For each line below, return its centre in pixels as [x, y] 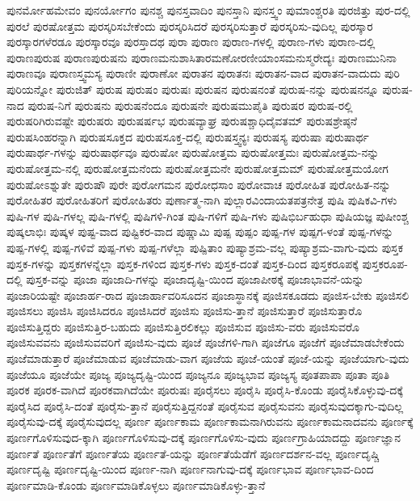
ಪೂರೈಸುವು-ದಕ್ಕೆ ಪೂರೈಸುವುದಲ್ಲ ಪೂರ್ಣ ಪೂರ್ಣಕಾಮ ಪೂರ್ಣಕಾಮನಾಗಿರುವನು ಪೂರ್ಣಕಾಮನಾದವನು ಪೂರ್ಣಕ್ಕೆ [210, 421]
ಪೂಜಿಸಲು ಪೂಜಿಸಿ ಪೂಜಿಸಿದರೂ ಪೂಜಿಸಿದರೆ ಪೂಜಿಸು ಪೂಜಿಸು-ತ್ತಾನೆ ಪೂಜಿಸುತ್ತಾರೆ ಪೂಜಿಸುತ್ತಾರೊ [185, 311]
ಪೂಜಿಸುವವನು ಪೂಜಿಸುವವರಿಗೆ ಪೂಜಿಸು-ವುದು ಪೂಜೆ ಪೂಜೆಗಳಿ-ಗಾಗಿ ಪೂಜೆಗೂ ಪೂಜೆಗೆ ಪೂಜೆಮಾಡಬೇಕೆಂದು [206, 342]
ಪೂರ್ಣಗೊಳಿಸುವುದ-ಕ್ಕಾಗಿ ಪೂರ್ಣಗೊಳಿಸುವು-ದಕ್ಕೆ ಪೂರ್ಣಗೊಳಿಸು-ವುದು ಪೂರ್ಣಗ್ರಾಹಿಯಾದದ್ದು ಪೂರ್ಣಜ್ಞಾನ [204, 438]
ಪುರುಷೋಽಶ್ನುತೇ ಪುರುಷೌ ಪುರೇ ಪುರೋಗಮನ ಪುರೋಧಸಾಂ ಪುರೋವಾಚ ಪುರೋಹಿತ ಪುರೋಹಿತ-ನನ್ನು [199, 184]
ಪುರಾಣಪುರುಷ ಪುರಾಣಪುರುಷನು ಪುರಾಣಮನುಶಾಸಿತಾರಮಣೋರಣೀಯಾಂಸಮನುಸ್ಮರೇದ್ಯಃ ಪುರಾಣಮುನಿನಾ [202, 57]
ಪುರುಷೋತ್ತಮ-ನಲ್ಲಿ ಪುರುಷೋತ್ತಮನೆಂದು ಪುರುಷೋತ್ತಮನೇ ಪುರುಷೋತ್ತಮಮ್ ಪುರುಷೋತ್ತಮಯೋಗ [197, 168]
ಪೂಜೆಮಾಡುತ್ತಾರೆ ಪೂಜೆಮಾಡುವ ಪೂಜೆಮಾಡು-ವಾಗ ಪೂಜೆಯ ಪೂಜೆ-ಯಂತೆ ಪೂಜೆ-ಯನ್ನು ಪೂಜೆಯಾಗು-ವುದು [208, 358]
